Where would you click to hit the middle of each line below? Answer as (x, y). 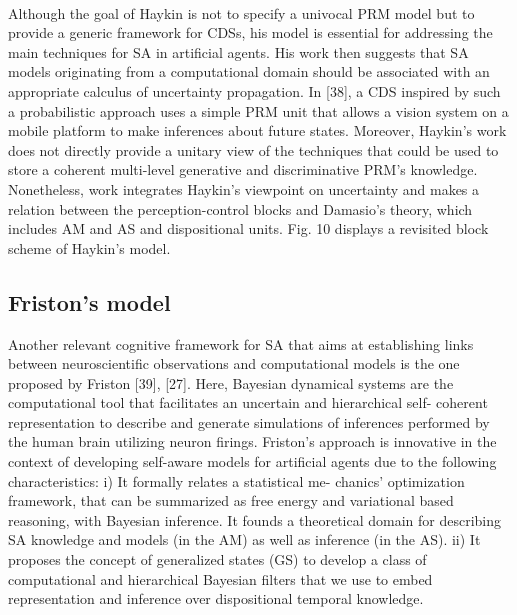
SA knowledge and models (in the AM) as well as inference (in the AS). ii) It (244, 539)
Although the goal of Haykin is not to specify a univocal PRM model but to (241, 12)
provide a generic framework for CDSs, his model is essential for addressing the (250, 32)
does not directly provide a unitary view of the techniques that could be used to (253, 149)
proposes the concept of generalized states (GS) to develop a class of (217, 559)
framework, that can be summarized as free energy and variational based (231, 500)
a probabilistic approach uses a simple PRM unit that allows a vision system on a (258, 110)
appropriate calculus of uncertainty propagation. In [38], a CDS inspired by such (254, 90)
